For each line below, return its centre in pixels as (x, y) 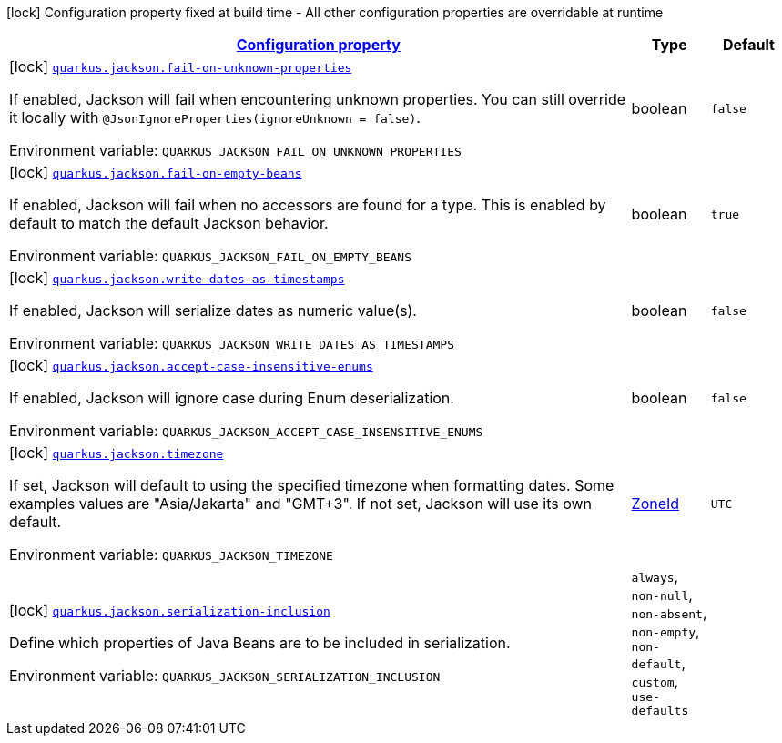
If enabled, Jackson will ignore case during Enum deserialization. (232, 398)
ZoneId (655, 504)
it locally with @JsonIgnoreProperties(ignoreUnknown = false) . (215, 117)
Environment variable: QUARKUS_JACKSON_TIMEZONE (171, 555)
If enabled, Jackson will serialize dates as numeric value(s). (213, 310)
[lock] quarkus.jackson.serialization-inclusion (170, 610)
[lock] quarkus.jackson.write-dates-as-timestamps (177, 278)
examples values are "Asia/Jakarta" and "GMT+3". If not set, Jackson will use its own (301, 504)
